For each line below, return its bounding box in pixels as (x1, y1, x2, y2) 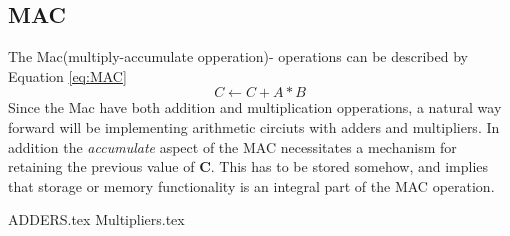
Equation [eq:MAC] (8, 65, 127, 86)
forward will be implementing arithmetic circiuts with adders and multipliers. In (8, 116, 500, 137)
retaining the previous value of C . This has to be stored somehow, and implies (8, 156, 489, 177)
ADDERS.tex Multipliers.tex (8, 209, 185, 230)
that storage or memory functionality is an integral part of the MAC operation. (8, 175, 495, 196)
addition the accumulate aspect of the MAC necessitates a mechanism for (8, 136, 457, 157)
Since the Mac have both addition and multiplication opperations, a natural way (8, 97, 502, 118)
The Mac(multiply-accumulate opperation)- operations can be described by (8, 46, 468, 67)
